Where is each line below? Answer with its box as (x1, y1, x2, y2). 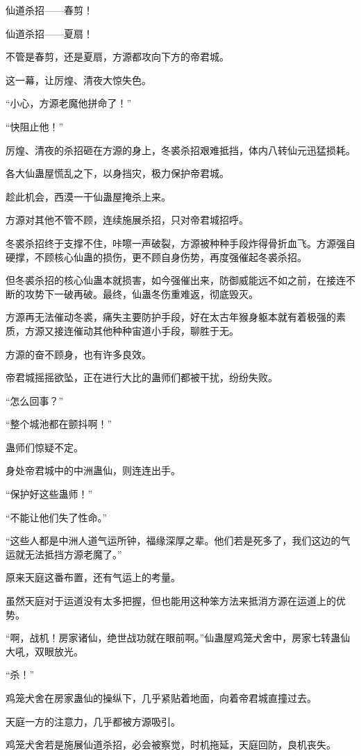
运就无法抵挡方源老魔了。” (6, 546, 122, 561)
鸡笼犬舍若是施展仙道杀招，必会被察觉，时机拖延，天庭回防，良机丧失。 (6, 737, 336, 752)
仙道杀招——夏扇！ (6, 26, 93, 40)
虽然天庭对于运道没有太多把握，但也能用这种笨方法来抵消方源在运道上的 (6, 594, 336, 608)
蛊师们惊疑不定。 (6, 439, 83, 454)
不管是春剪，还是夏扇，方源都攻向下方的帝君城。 (6, 49, 229, 64)
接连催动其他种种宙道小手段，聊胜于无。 (53, 323, 239, 337)
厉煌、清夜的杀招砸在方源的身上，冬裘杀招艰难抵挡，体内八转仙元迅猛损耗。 (6, 142, 355, 157)
